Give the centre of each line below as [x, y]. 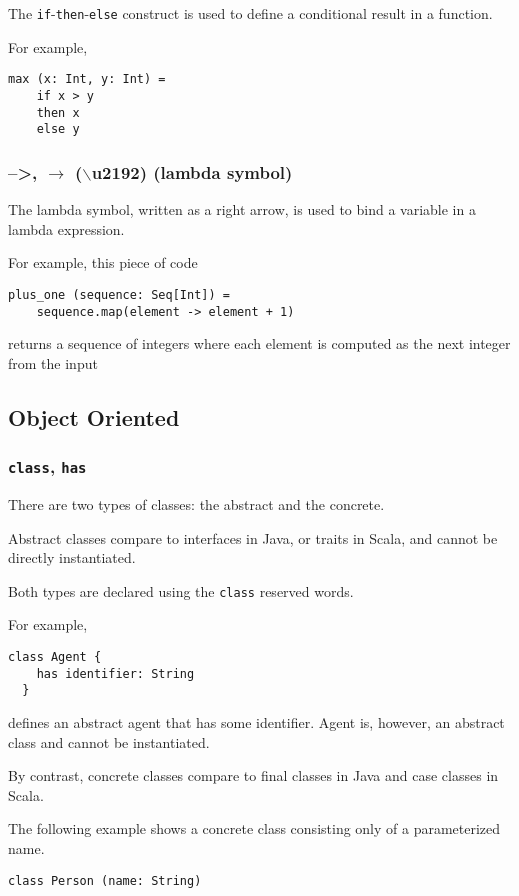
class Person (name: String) [105, 880]
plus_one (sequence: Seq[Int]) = [119, 294]
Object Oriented [94, 416]
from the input [53, 362]
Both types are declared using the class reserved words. [181, 590]
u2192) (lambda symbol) [192, 171]
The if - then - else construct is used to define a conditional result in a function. [250, 13]
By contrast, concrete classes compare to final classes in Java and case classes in [253, 775]
